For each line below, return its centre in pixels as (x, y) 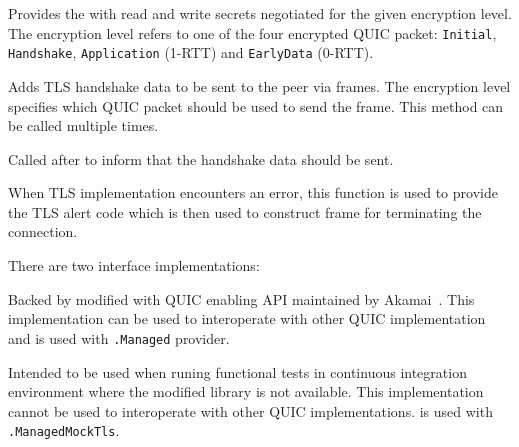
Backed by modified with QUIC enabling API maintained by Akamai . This (241, 298)
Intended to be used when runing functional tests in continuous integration (237, 371)
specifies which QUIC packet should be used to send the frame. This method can (256, 105)
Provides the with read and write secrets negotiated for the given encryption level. (260, 13)
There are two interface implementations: (134, 265)
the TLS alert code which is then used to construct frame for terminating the (245, 211)
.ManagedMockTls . (64, 430)
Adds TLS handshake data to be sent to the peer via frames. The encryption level (259, 85)
